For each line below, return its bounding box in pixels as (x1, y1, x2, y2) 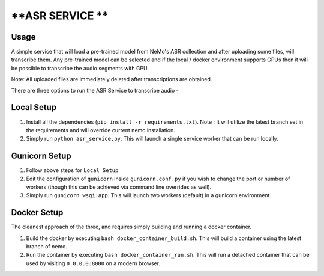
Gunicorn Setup (11, 151, 71, 161)
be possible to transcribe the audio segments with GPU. (11, 64, 149, 72)
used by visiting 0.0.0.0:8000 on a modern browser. (26, 259, 161, 267)
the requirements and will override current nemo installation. (26, 126, 175, 133)
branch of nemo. (26, 243, 67, 250)
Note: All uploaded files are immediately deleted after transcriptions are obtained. (11, 76, 212, 83)
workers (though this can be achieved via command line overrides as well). (26, 183, 212, 191)
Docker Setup (11, 207, 64, 218)
